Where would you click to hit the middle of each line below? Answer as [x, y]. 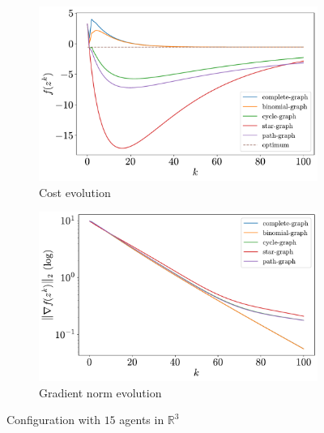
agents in [142, 420]
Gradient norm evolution [100, 392]
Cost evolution [75, 192]
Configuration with [53, 420]
